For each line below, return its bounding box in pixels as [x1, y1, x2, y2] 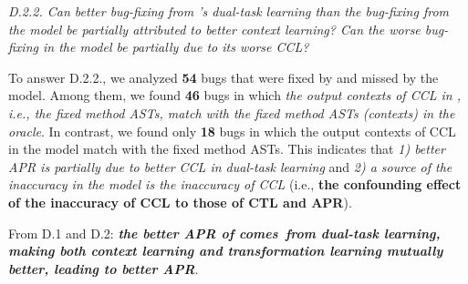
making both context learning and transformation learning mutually [8, 241, 443, 260]
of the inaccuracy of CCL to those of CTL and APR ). [8, 192, 352, 211]
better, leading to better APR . [8, 259, 199, 278]
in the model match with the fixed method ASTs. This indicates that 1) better [8, 139, 445, 158]
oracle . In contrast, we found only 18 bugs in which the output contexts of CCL [8, 121, 456, 140]
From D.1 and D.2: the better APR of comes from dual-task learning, [8, 223, 441, 242]
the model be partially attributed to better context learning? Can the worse [8, 19, 421, 38]
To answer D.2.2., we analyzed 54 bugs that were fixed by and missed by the [8, 67, 439, 86]
